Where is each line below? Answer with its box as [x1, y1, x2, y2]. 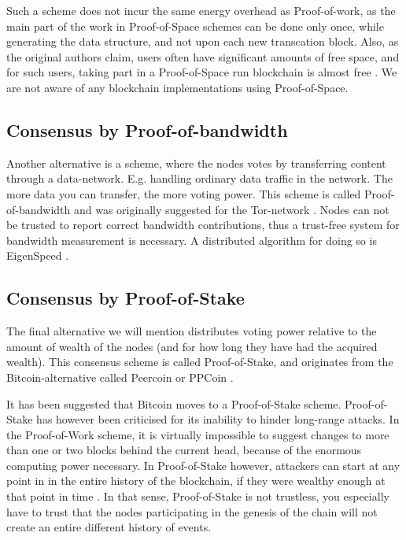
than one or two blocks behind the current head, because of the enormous [6, 442, 362, 458]
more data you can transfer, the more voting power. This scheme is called [6, 185, 361, 202]
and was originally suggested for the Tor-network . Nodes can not [73, 201, 389, 217]
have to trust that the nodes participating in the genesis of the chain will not [6, 503, 378, 520]
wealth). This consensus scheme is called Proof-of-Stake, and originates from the [6, 353, 393, 370]
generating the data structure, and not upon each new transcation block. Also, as [6, 33, 399, 50]
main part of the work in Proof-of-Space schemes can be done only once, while [6, 17, 384, 34]
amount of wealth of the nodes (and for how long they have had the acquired [6, 338, 378, 354]
